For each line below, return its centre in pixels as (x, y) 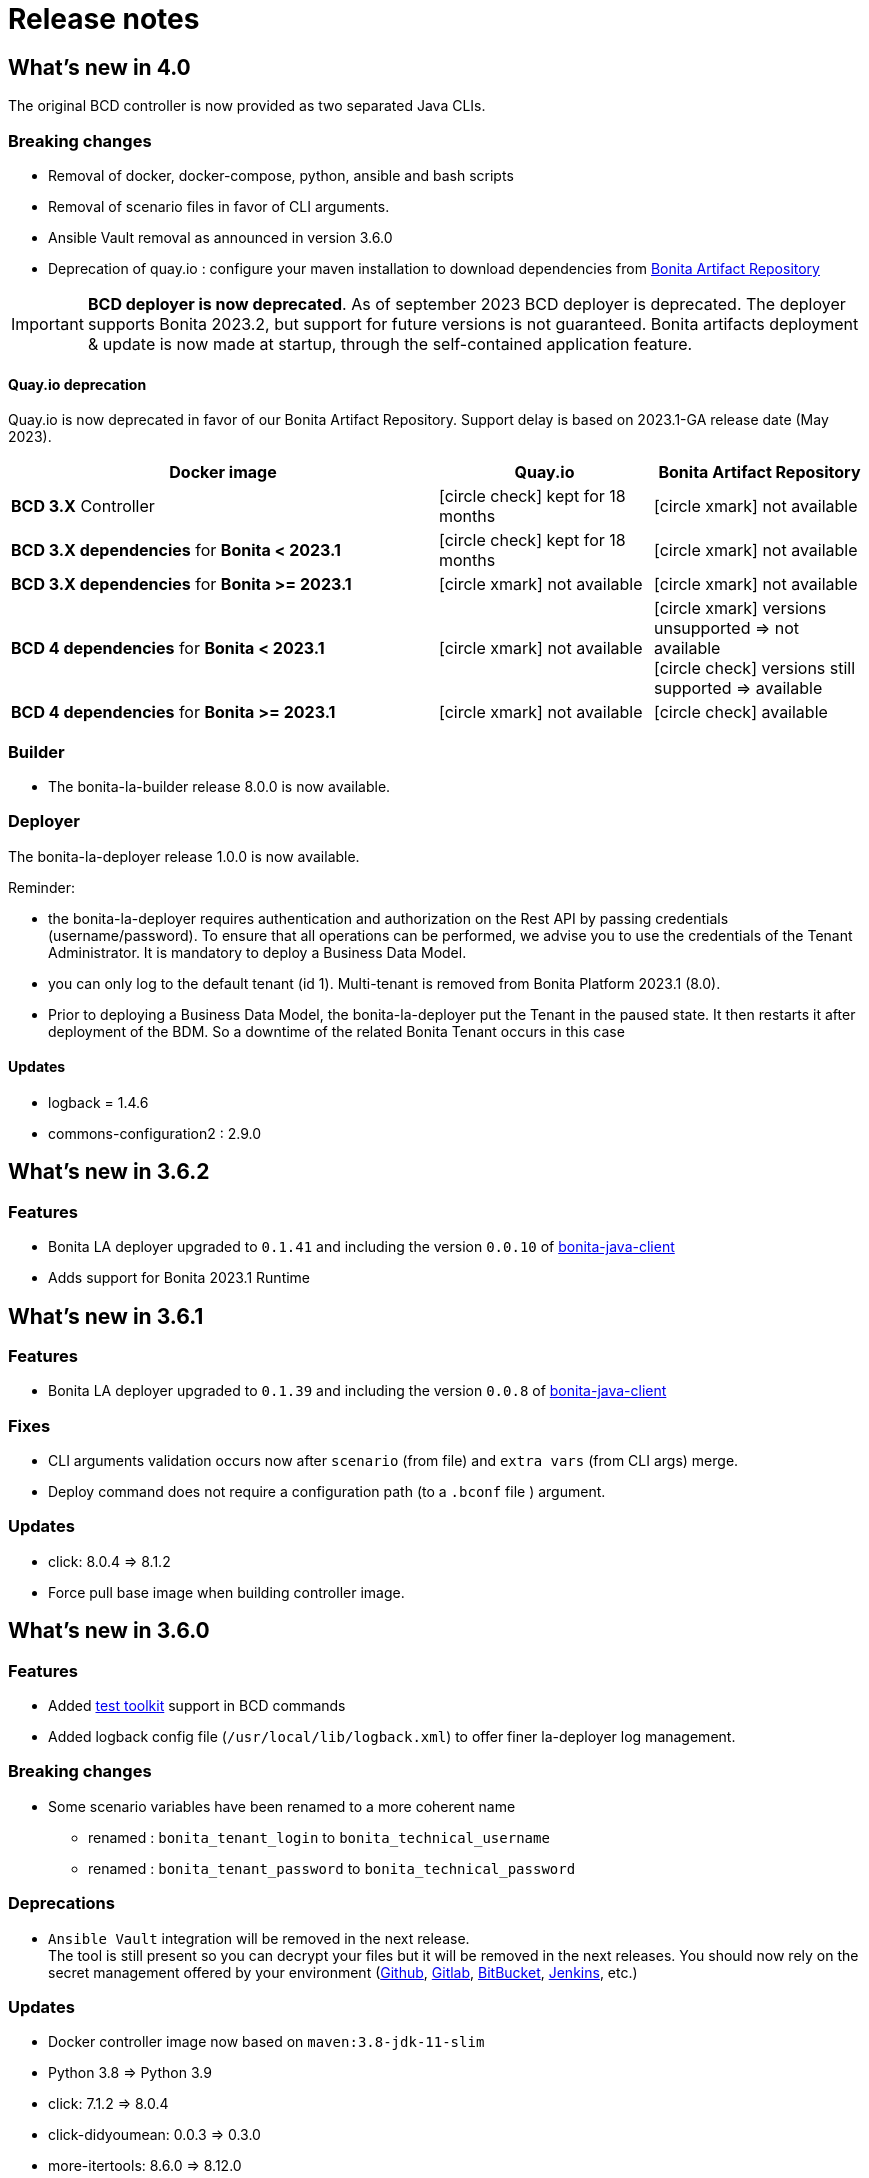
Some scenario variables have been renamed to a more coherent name (282, 1806)
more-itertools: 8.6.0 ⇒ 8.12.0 (145, 2166)
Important (47, 323)
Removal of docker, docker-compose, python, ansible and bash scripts (281, 175)
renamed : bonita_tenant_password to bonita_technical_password (332, 1868)
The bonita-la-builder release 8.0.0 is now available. (219, 786)
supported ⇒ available (738, 688)
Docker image (223, 472)
